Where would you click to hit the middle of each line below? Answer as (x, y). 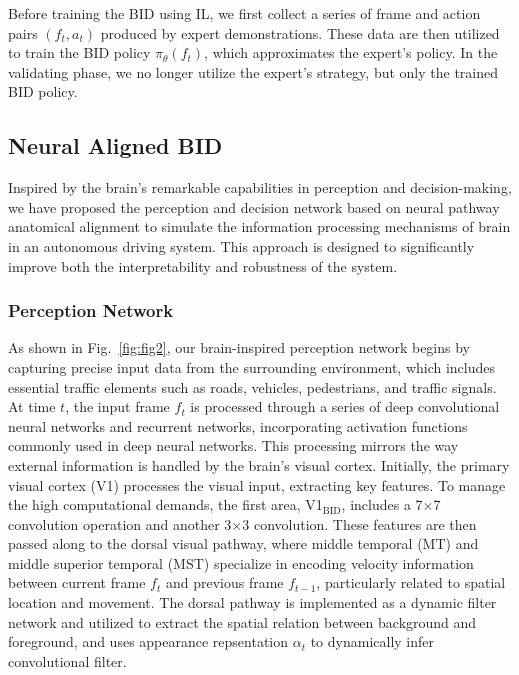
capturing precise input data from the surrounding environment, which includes (252, 366)
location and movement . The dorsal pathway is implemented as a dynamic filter (252, 602)
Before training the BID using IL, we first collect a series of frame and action (244, 13)
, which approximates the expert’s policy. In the (351, 52)
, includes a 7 (382, 504)
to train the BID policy (79, 52)
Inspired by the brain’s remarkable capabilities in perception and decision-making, (260, 187)
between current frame (77, 582)
